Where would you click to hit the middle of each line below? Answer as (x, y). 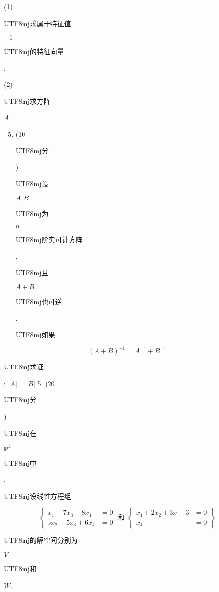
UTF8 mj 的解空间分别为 (41, 540)
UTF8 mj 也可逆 (39, 301)
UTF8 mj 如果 (35, 334)
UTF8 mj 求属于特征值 (37, 23)
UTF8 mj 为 (32, 213)
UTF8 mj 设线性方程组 (37, 495)
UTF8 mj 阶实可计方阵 (49, 240)
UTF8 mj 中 (20, 463)
